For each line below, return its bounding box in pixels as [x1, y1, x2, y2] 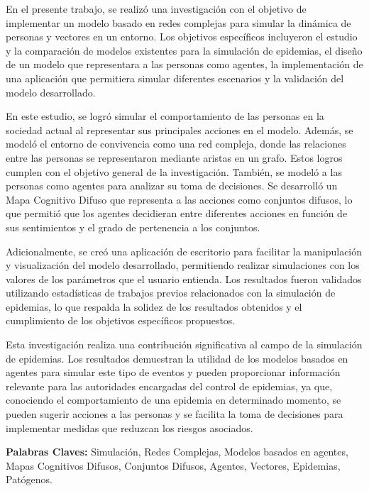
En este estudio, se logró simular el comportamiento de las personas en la [6, 109, 324, 123]
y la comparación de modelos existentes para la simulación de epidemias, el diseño [6, 43, 363, 57]
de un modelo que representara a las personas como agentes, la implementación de [6, 57, 363, 72]
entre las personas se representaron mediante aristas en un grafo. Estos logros [6, 150, 343, 165]
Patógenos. [6, 472, 53, 487]
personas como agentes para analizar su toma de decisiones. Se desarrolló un [6, 178, 338, 193]
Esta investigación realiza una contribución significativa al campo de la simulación [6, 337, 363, 352]
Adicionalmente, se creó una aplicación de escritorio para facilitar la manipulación [6, 243, 363, 258]
